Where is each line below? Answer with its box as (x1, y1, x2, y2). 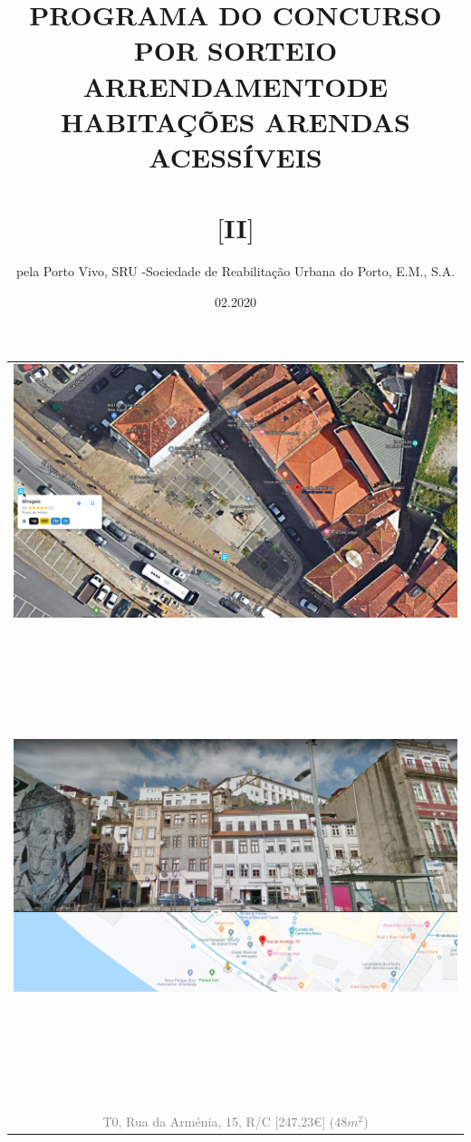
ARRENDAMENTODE (82, 67, 389, 104)
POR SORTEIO (133, 32, 338, 69)
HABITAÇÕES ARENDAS (61, 102, 410, 139)
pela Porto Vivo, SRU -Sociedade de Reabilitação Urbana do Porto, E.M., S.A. (15, 262, 456, 281)
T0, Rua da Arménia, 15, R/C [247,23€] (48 (102, 1112, 348, 1131)
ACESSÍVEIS (149, 138, 322, 175)
